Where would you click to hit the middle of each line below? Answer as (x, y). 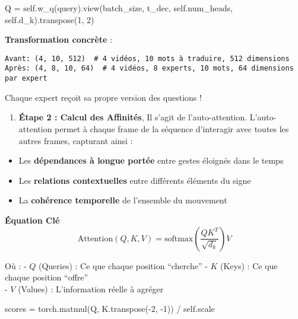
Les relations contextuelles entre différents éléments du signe (135, 180)
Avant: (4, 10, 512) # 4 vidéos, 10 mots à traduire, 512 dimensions (147, 58)
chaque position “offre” (47, 277)
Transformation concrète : (59, 39)
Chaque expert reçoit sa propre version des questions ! (103, 97)
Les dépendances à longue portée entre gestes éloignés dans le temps (151, 160)
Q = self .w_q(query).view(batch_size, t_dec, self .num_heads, (119, 8)
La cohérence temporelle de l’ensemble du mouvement (123, 200)
